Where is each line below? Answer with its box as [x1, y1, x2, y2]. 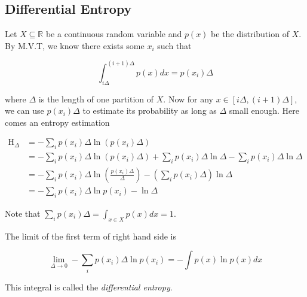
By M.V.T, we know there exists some [5, 39, 145, 51]
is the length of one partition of [38, 92, 154, 105]
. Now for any [163, 92, 213, 105]
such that [157, 39, 192, 51]
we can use [5, 104, 44, 117]
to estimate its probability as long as [82, 104, 217, 117]
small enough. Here [229, 104, 299, 117]
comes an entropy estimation [5, 116, 110, 128]
